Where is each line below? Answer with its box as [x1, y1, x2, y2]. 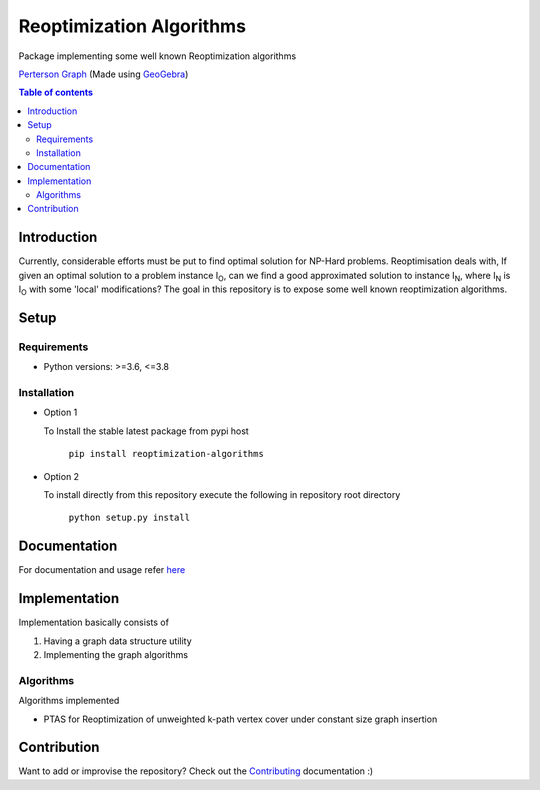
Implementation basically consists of [18, 616, 170, 629]
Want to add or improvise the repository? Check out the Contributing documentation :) [18, 765, 374, 777]
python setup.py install [68, 512, 190, 524]
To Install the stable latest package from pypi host [43, 425, 249, 437]
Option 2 [43, 470, 80, 482]
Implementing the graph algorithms [43, 648, 189, 660]
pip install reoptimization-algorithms [68, 448, 264, 460]
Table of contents [18, 86, 94, 99]
